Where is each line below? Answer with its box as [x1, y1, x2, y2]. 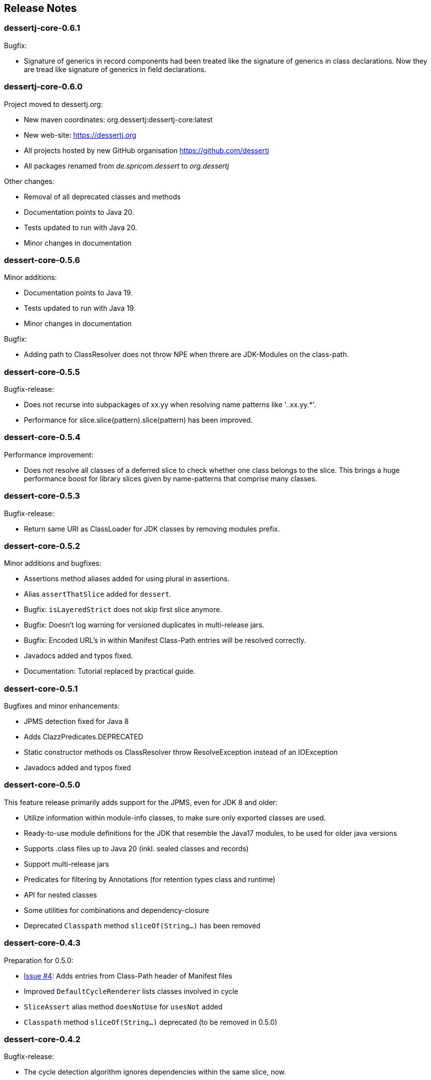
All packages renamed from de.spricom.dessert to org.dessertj [24, 161, 229, 170]
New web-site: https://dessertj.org [24, 130, 137, 139]
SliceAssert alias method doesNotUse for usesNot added [24, 1002, 222, 1011]
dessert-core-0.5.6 [4, 255, 80, 265]
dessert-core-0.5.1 [4, 683, 78, 694]
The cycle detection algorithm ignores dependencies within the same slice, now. [24, 1068, 287, 1077]
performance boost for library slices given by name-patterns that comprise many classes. [24, 474, 317, 483]
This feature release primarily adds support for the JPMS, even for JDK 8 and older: [4, 798, 278, 807]
